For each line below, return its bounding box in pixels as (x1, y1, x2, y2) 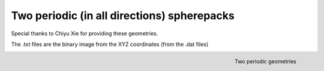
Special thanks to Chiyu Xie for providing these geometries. (11, 30, 158, 37)
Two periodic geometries (234, 58, 296, 65)
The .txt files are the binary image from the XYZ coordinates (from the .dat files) (11, 41, 209, 48)
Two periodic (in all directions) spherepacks (11, 9, 235, 22)
